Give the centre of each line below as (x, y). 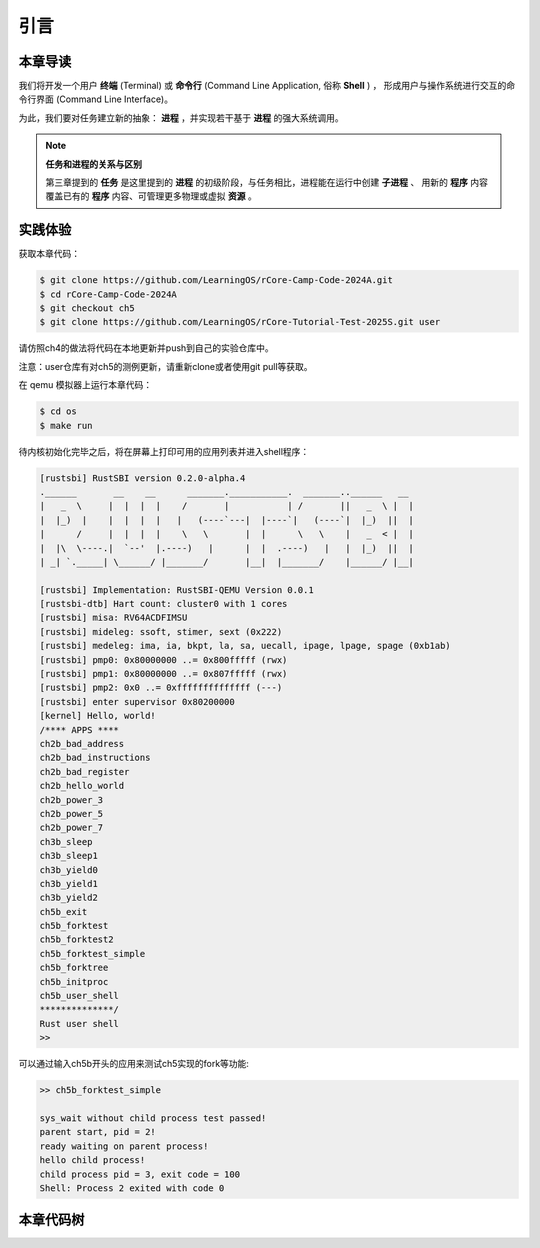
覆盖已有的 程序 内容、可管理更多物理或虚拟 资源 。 (151, 196)
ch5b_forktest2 (76, 939)
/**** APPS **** (79, 729)
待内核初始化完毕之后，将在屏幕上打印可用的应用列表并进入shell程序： (164, 451)
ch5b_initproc (74, 981)
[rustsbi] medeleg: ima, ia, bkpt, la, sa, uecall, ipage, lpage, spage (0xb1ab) (245, 646)
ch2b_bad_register (84, 771)
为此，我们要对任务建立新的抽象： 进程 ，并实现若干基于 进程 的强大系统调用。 (181, 117)
